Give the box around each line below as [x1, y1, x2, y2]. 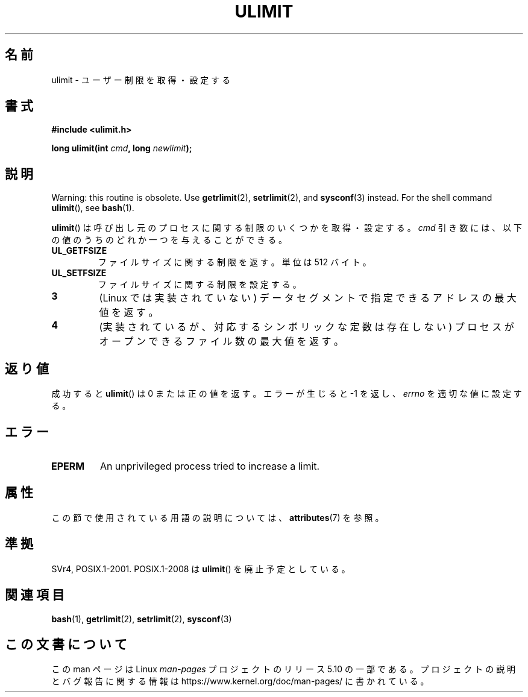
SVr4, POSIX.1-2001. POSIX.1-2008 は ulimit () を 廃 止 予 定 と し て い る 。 [51, 563, 350, 574]
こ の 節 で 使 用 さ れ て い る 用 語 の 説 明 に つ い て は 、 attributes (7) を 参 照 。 [51, 512, 384, 523]
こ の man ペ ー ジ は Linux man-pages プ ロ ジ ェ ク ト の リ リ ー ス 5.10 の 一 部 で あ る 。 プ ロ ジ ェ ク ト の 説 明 [51, 664, 516, 675]
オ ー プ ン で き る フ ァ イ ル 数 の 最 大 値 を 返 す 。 [99, 335, 344, 348]
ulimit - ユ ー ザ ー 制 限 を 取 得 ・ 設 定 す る [51, 74, 231, 85]
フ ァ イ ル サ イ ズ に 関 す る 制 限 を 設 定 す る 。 [98, 279, 301, 290]
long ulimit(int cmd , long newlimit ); [51, 143, 192, 154]
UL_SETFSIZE [51, 268, 107, 279]
